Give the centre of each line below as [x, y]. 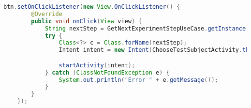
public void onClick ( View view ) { [87, 21]
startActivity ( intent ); [97, 65]
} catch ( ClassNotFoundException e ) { [107, 72]
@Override [47, 14]
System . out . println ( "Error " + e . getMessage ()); [138, 80]
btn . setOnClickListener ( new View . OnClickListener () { [92, 7]
